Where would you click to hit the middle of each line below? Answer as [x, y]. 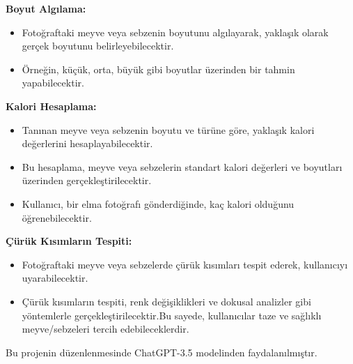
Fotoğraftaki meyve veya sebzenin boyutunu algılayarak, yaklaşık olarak [175, 32]
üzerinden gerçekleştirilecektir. [87, 180]
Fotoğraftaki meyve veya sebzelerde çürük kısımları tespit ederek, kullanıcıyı [185, 264]
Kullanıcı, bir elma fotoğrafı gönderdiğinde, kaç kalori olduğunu [158, 203]
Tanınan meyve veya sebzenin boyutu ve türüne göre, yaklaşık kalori [168, 129]
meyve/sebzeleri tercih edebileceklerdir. [105, 329]
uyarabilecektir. [55, 278]
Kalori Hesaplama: [51, 106]
